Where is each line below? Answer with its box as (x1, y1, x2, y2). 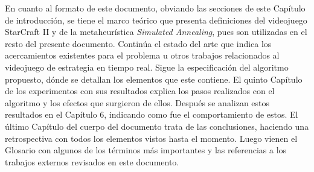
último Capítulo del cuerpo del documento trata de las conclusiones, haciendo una (5, 119, 309, 132)
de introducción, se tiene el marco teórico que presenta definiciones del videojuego (5, 13, 307, 26)
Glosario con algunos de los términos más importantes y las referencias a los (5, 144, 287, 156)
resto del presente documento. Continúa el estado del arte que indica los (5, 37, 272, 49)
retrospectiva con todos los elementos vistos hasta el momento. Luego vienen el (5, 132, 298, 144)
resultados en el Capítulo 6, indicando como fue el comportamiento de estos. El (5, 108, 298, 121)
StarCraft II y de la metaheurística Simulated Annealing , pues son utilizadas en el (5, 25, 307, 38)
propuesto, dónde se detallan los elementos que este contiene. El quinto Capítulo (5, 72, 303, 85)
